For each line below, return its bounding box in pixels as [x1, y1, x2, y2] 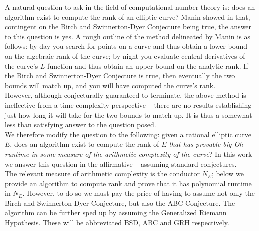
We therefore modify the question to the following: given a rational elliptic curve [5, 129, 251, 139]
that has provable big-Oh [169, 139, 243, 149]
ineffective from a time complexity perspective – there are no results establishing [5, 99, 252, 110]
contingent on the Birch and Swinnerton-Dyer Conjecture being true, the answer [5, 21, 252, 32]
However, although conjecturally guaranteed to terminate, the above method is [5, 90, 246, 100]
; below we [211, 168, 244, 179]
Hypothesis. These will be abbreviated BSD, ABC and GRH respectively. [5, 217, 229, 228]
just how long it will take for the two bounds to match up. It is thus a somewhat [5, 109, 252, 120]
